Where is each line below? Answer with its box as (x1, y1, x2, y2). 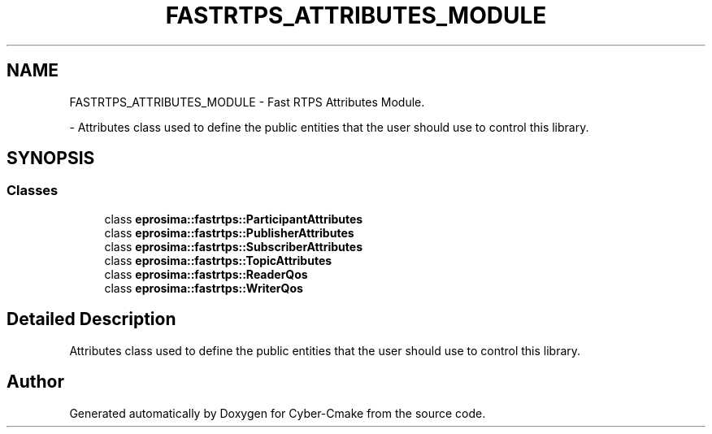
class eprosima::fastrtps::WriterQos (104, 280, 303, 295)
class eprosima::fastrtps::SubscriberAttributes (104, 239, 363, 254)
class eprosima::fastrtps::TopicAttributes (104, 253, 332, 267)
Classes (7, 182, 59, 199)
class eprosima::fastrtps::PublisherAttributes (104, 225, 354, 240)
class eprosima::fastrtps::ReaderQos (104, 267, 308, 281)
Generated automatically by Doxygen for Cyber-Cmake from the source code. (69, 406, 486, 420)
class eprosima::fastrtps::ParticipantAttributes (104, 211, 363, 226)
